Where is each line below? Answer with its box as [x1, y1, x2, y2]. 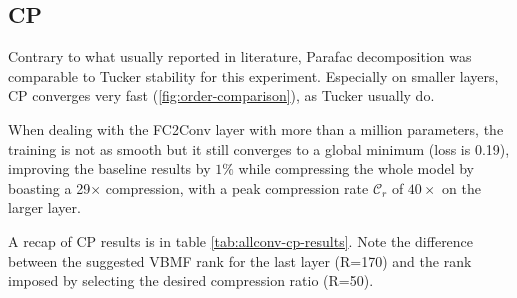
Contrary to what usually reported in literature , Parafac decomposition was [8, 46, 472, 67]
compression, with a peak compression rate [105, 177, 369, 198]
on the [442, 177, 481, 198]
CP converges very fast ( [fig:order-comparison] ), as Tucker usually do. [8, 85, 435, 106]
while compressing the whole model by [238, 158, 474, 179]
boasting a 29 [8, 177, 91, 198]
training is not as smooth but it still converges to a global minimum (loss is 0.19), [8, 138, 510, 159]
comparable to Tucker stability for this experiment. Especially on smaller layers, [8, 65, 499, 86]
